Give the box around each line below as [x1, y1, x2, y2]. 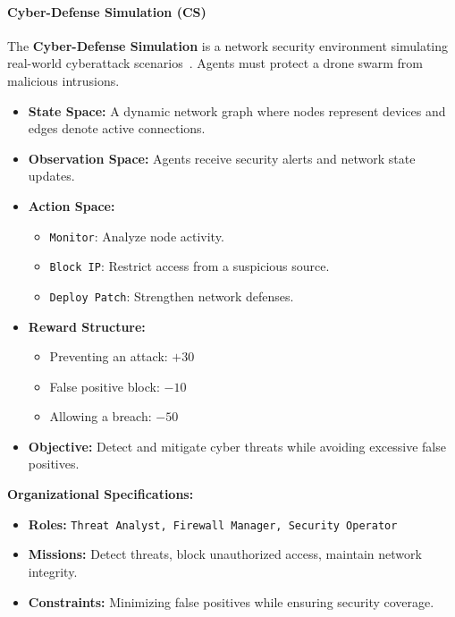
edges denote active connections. [28, 119, 206, 138]
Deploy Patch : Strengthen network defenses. [49, 286, 294, 305]
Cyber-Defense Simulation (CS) [7, 2, 206, 21]
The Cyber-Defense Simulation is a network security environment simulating [7, 36, 449, 55]
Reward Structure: [28, 317, 146, 335]
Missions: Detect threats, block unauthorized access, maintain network [28, 545, 422, 563]
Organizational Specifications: [7, 485, 194, 503]
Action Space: [28, 196, 115, 215]
